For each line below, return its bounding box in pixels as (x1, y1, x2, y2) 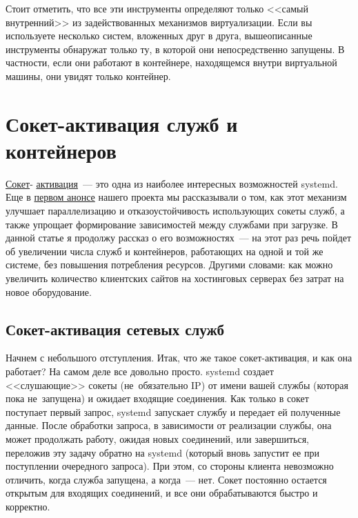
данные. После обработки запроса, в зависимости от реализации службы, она (6, 418, 332, 432)
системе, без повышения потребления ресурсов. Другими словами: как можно (6, 257, 333, 272)
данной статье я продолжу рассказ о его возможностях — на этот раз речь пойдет (6, 230, 352, 245)
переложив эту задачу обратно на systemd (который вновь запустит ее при (6, 445, 319, 459)
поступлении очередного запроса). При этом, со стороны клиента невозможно (6, 459, 334, 473)
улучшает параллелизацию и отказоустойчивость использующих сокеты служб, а (6, 203, 345, 218)
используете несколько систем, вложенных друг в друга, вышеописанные (6, 28, 312, 43)
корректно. (6, 499, 50, 513)
